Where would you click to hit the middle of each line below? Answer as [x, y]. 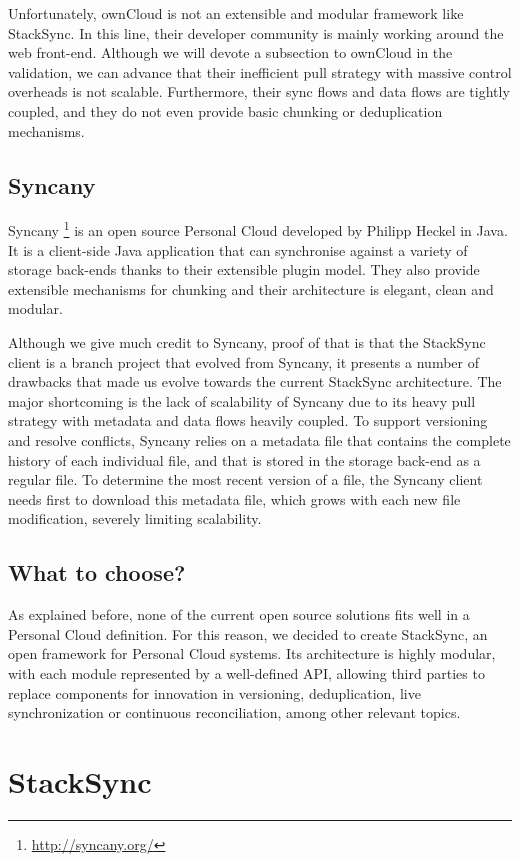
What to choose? [97, 572]
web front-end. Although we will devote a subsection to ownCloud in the [230, 52]
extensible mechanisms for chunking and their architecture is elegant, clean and [251, 288]
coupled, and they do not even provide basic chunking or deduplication [225, 110]
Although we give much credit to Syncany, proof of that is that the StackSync [247, 341]
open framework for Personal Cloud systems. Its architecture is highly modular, [252, 653]
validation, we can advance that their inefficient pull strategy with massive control [260, 71]
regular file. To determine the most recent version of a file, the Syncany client [245, 479]
